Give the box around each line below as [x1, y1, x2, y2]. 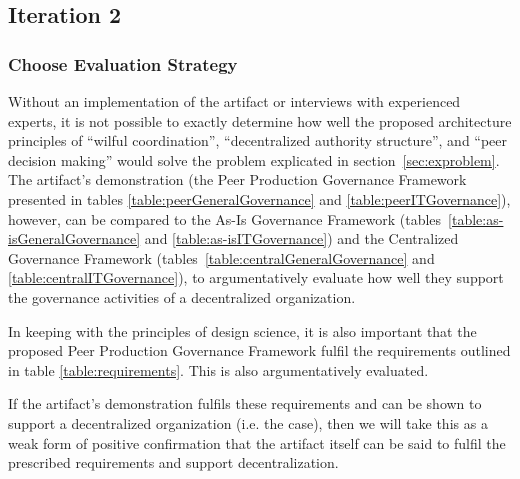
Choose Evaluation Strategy [8, 51, 238, 76]
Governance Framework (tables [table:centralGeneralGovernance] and [8, 247, 435, 268]
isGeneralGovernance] [8, 228, 141, 249]
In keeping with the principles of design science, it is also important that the [8, 320, 477, 341]
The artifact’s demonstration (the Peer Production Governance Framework [8, 169, 467, 190]
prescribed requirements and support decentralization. [8, 452, 339, 473]
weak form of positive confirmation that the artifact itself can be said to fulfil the [8, 432, 506, 453]
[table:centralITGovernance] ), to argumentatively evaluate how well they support [8, 267, 504, 288]
